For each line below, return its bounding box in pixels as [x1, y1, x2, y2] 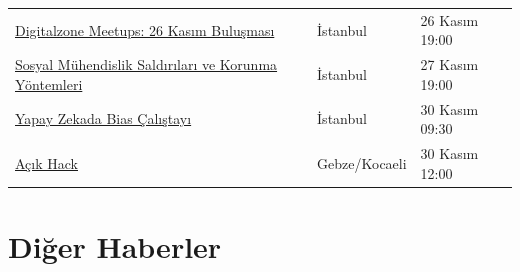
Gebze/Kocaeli [317, 152, 407, 173]
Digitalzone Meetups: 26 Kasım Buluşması [15, 19, 275, 40]
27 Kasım [420, 54, 479, 75]
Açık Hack [15, 152, 78, 173]
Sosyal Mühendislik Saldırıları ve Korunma [15, 54, 278, 75]
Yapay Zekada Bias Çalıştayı [15, 108, 192, 129]
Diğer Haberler [8, 225, 222, 266]
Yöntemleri [15, 73, 83, 94]
